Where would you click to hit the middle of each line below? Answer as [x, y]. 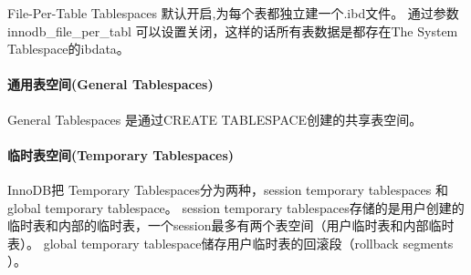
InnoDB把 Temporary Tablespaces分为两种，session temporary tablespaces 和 [228, 189]
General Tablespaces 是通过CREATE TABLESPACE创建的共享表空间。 [215, 119]
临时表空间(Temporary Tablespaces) [121, 154]
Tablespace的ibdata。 [68, 49]
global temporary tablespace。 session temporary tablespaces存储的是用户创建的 [236, 207]
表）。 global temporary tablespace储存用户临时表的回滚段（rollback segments [230, 243]
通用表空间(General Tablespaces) [110, 84]
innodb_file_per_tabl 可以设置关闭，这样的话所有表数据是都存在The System [233, 31]
